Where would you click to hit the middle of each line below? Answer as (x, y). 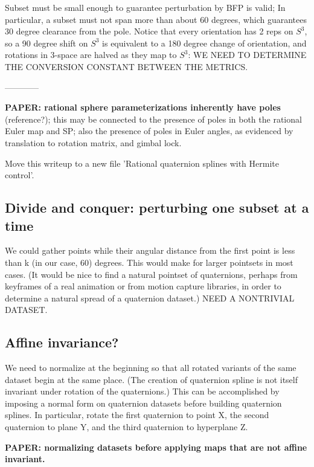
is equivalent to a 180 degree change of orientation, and (204, 43)
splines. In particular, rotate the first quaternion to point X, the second (137, 415)
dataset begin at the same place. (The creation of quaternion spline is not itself (152, 379)
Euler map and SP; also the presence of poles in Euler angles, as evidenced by (149, 131)
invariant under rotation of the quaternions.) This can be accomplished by (142, 391)
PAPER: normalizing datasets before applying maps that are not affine (156, 447)
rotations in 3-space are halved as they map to (91, 55)
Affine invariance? (62, 342)
